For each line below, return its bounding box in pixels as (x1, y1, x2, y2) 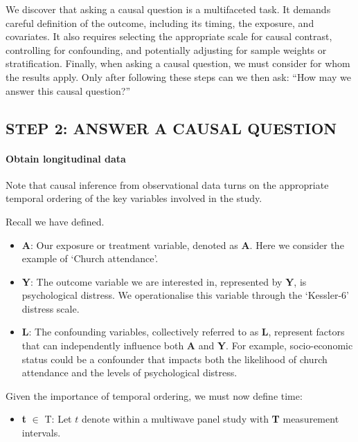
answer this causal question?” (6, 83, 130, 98)
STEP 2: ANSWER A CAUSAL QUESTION (6, 117, 337, 138)
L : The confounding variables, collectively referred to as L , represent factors (21, 324, 345, 339)
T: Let (44, 412, 72, 426)
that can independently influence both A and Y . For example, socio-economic (21, 338, 353, 353)
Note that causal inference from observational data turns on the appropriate (6, 177, 329, 192)
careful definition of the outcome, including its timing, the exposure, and (6, 15, 314, 30)
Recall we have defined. (6, 214, 105, 228)
